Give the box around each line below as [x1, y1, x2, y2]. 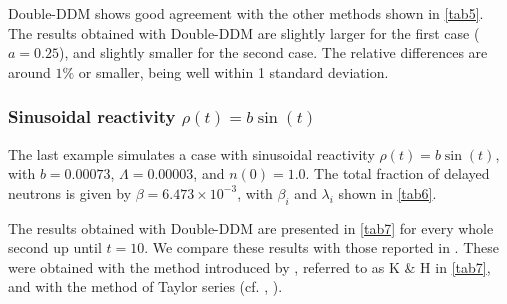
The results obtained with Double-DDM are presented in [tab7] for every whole [8, 217, 494, 238]
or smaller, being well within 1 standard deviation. [78, 61, 389, 82]
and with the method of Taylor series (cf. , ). [8, 276, 283, 297]
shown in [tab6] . [338, 182, 437, 203]
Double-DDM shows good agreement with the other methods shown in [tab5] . [8, 3, 484, 23]
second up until [8, 237, 102, 258]
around [8, 61, 51, 82]
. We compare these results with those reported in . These [144, 237, 499, 258]
